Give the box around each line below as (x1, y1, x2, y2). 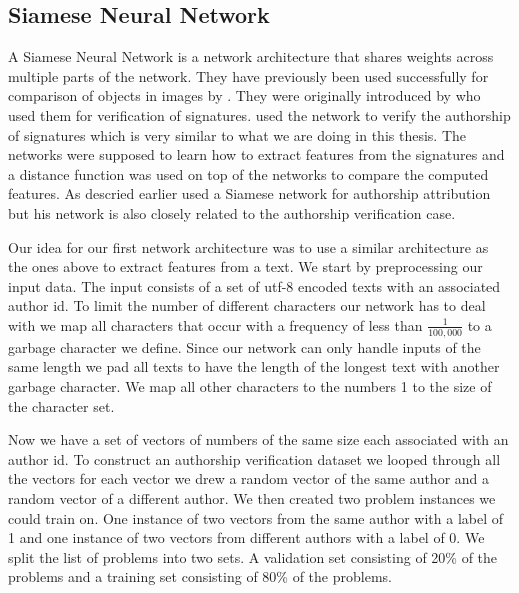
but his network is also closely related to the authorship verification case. (8, 202, 456, 223)
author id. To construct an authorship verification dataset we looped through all (8, 448, 501, 469)
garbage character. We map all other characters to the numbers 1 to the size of (8, 375, 492, 396)
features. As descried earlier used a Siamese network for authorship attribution (8, 183, 491, 204)
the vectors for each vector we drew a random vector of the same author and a (8, 468, 490, 489)
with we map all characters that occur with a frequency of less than (8, 314, 423, 335)
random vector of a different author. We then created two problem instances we (8, 487, 496, 508)
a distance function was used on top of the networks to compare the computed (8, 163, 489, 184)
